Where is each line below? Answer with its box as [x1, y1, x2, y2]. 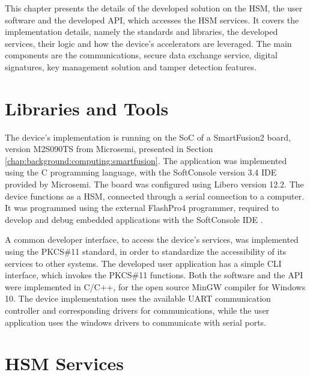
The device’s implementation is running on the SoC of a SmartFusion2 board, [5, 130, 291, 143]
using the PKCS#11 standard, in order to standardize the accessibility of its [5, 245, 287, 258]
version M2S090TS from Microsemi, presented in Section [5, 142, 213, 155]
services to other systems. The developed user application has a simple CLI [5, 257, 282, 269]
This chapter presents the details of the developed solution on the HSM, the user [5, 2, 303, 14]
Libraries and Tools [5, 96, 169, 120]
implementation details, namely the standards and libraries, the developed [5, 25, 278, 38]
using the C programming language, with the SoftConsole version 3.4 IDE [5, 166, 277, 178]
